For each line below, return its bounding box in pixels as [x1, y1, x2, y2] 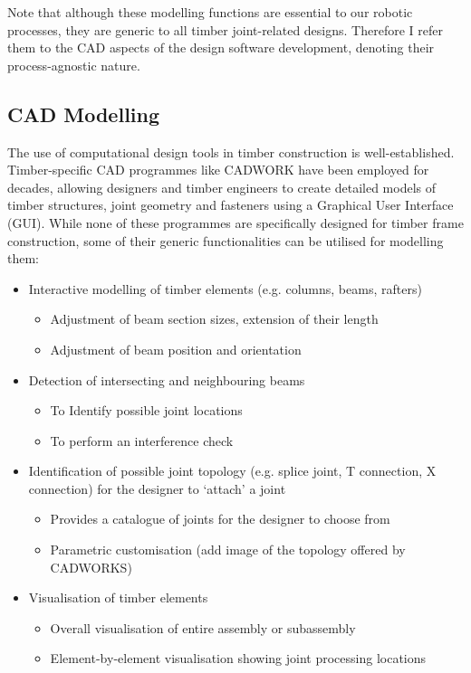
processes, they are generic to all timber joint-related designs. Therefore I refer [7, 20, 443, 39]
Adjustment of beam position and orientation [50, 339, 302, 358]
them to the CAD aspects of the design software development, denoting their [7, 38, 435, 57]
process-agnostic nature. [7, 55, 140, 74]
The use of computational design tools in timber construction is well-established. [7, 142, 455, 161]
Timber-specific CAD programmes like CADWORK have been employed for [7, 160, 429, 179]
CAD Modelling [7, 100, 160, 128]
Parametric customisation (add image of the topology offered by [50, 540, 406, 559]
